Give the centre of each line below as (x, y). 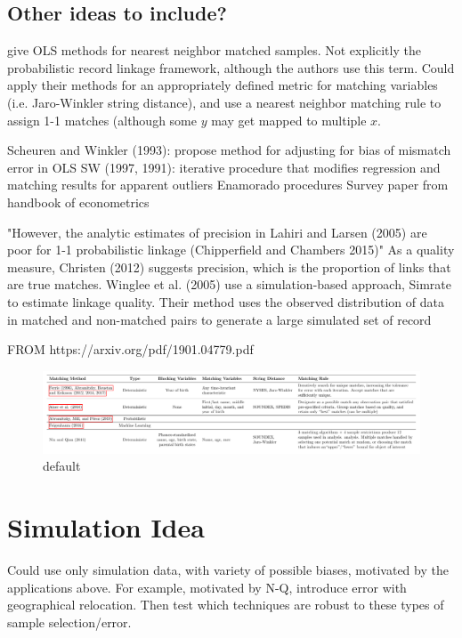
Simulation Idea (106, 527)
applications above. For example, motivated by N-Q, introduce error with (207, 587)
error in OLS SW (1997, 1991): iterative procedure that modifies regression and (224, 167)
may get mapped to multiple (289, 120)
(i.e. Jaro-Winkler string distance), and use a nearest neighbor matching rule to (224, 102)
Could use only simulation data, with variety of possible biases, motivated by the (228, 570)
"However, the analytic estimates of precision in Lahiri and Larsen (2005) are (217, 232)
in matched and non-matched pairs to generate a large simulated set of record (219, 319)
